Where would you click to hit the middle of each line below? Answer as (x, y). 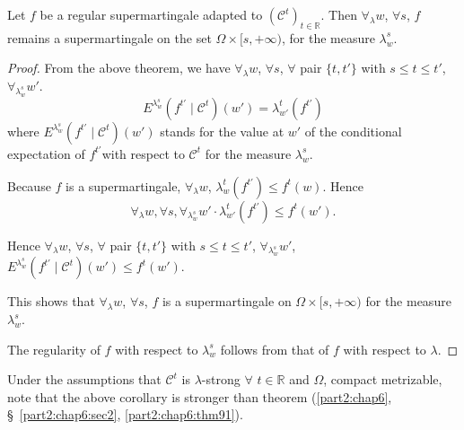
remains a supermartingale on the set (109, 37)
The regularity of (54, 349)
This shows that (51, 301)
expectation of (46, 153)
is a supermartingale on (227, 301)
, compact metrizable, (383, 379)
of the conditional (353, 131)
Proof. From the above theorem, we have (119, 68)
